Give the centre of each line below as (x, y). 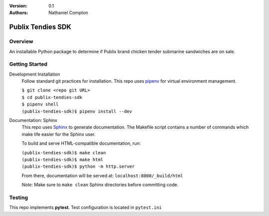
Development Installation (35, 74)
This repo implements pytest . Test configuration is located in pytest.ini (85, 208)
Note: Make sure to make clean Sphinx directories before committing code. (100, 185)
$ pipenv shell (40, 104)
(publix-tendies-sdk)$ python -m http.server (78, 166)
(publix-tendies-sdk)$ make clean (64, 153)
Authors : (19, 13)
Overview (21, 41)
